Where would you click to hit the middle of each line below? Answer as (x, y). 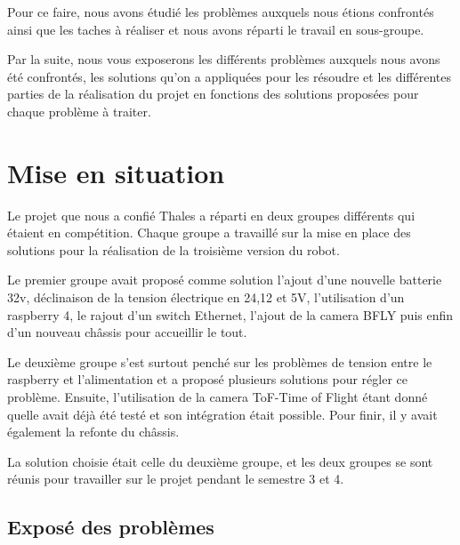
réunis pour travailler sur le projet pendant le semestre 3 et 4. (176, 479)
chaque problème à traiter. (79, 111)
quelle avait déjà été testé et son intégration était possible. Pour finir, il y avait (222, 414)
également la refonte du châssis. (93, 432)
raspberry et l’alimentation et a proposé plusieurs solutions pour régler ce (207, 379)
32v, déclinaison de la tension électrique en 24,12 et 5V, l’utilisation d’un (206, 297)
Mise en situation (116, 172)
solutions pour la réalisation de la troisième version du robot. (174, 249)
